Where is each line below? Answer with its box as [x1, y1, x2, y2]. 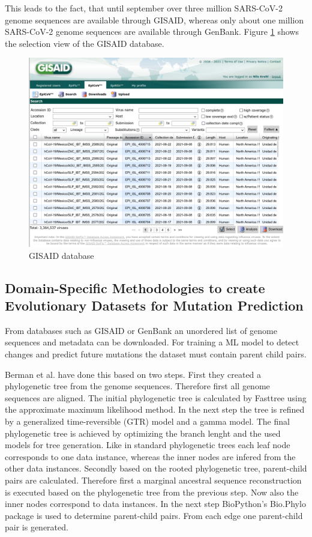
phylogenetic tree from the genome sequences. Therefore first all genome [5, 380, 270, 392]
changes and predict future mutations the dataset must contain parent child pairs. [5, 348, 307, 360]
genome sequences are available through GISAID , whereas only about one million [5, 13, 304, 26]
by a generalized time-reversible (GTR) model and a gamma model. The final [5, 415, 290, 427]
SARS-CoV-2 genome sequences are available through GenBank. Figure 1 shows [5, 25, 299, 38]
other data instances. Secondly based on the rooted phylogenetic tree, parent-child [5, 462, 307, 475]
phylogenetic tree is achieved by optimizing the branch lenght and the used [5, 426, 281, 439]
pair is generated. [5, 521, 68, 533]
